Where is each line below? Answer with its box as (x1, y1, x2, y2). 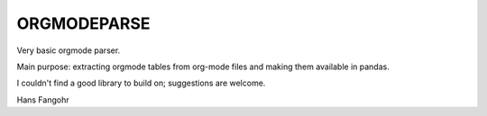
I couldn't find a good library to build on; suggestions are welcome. (16, 77, 266, 89)
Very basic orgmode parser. (16, 45, 121, 56)
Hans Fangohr (16, 94, 69, 105)
